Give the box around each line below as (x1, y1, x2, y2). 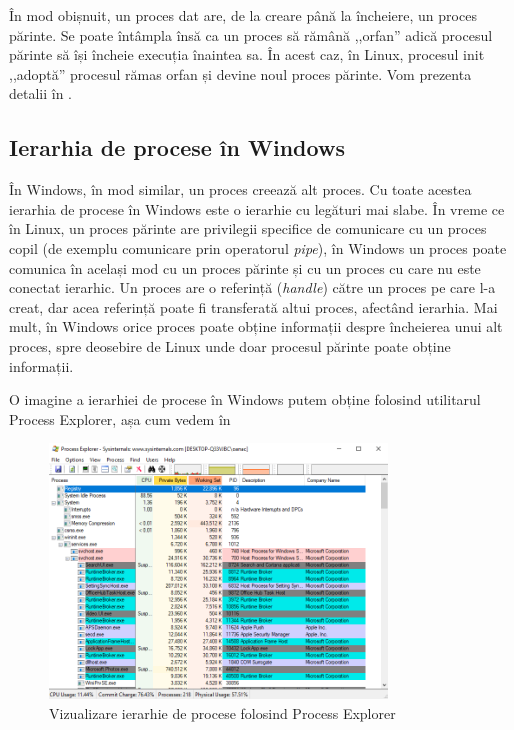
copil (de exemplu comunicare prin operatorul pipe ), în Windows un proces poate (9, 237, 507, 258)
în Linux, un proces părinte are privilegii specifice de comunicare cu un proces (9, 218, 487, 239)
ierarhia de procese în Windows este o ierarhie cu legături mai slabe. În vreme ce (9, 198, 505, 219)
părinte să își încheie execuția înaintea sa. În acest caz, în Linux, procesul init (9, 44, 485, 65)
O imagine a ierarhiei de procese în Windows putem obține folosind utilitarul (9, 389, 481, 410)
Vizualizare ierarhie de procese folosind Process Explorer (49, 702, 396, 723)
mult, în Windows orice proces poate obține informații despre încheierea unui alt (9, 316, 503, 337)
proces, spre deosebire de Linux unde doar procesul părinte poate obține (9, 335, 451, 356)
